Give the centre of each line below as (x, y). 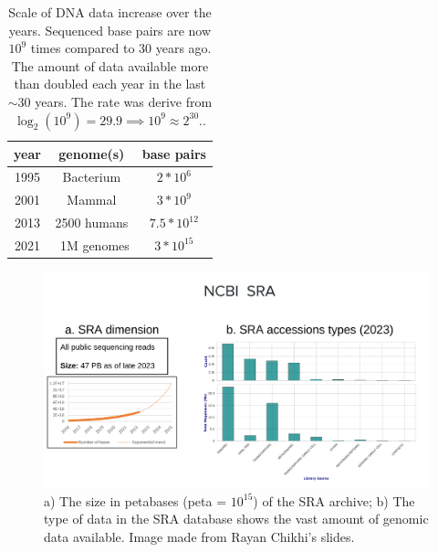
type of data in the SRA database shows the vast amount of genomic (236, 519)
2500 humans (92, 223)
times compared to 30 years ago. (121, 48)
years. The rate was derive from (124, 101)
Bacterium (92, 177)
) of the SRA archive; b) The (334, 500)
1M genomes (94, 244)
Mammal (92, 200)
